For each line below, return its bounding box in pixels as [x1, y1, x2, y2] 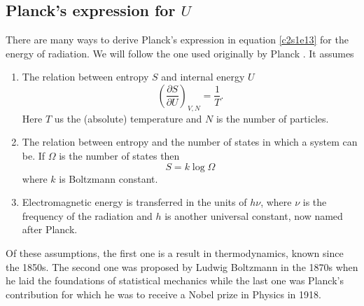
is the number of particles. [216, 111, 329, 125]
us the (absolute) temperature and [54, 111, 202, 125]
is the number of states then [59, 148, 180, 162]
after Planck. [22, 222, 78, 237]
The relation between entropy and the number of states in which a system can [22, 134, 358, 149]
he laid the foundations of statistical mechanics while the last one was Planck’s [6, 273, 344, 288]
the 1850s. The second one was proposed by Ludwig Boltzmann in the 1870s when [6, 259, 358, 274]
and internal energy [161, 69, 245, 84]
